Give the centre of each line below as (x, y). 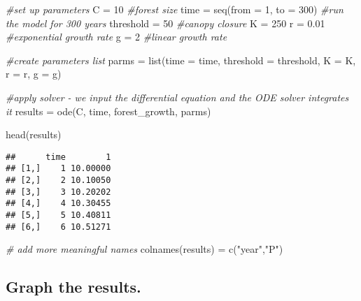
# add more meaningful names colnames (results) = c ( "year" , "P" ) (144, 249)
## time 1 (58, 157)
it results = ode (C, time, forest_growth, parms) (108, 111)
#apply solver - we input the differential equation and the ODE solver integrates (177, 97)
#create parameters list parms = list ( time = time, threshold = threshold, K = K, (181, 60)
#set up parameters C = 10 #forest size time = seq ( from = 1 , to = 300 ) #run (175, 9)
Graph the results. (73, 287)
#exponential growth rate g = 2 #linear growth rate (116, 37)
